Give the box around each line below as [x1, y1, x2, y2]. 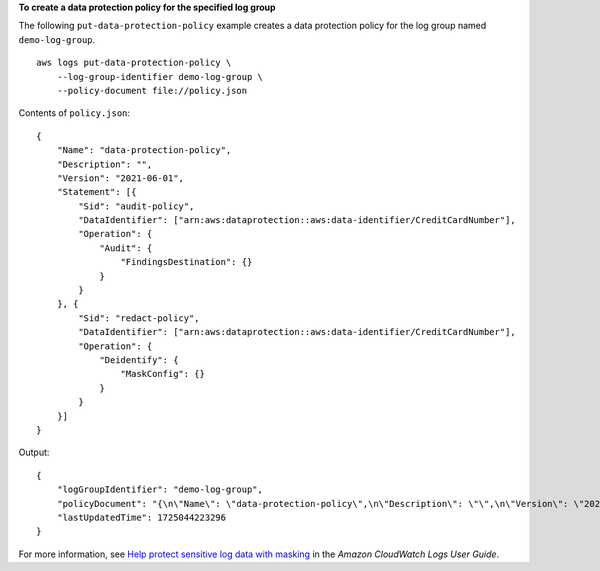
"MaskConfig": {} [120, 368, 205, 380]
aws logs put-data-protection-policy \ [36, 57, 232, 69]
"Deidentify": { [99, 354, 179, 365]
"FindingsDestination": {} [120, 256, 253, 268]
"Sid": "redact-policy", [78, 312, 200, 324]
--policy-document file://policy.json [56, 85, 248, 96]
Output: [18, 446, 50, 459]
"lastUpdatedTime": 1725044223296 [56, 511, 227, 523]
